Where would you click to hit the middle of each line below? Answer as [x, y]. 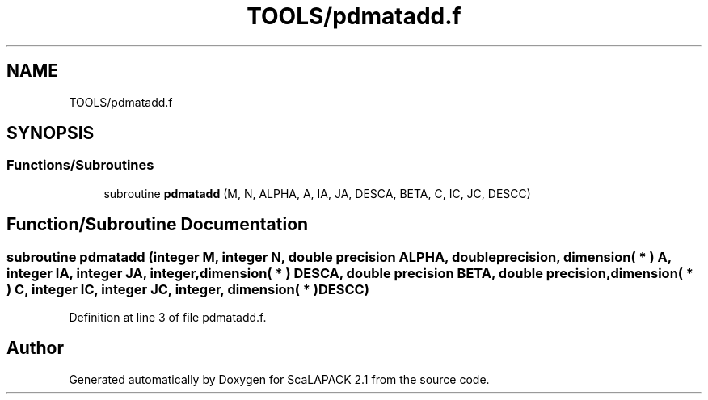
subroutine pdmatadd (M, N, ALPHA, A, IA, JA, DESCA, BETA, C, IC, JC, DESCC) [317, 193]
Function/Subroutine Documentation [158, 225]
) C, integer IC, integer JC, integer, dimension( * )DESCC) [188, 289]
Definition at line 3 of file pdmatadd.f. [168, 318]
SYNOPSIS [51, 133]
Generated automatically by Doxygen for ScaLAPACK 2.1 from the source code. [279, 379]
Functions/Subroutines [80, 165]
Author [35, 348]
